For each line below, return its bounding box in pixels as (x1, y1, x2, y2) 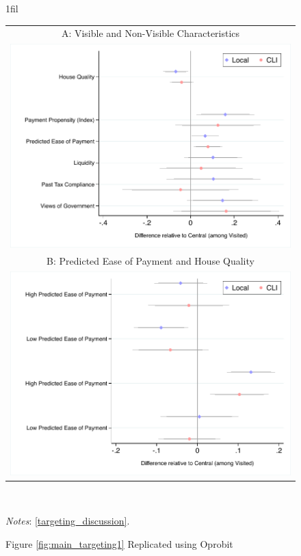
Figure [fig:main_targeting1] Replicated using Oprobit (5, 536, 233, 551)
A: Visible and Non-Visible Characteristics (61, 26, 240, 40)
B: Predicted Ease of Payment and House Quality (47, 254, 254, 268)
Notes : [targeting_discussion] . (5, 513, 130, 527)
